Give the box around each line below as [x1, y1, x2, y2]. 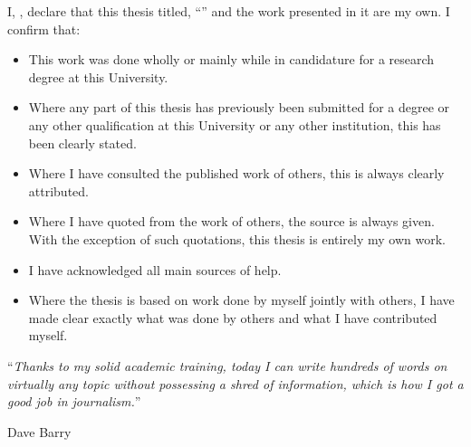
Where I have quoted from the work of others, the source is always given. [28, 212, 435, 231]
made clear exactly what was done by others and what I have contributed [28, 308, 437, 327]
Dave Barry [7, 422, 72, 441]
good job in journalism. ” [7, 392, 141, 411]
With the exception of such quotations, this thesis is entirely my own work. [28, 229, 446, 248]
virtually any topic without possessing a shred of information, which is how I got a [7, 374, 464, 393]
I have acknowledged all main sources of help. [28, 260, 282, 279]
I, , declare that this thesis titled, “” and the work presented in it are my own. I [7, 2, 450, 20]
